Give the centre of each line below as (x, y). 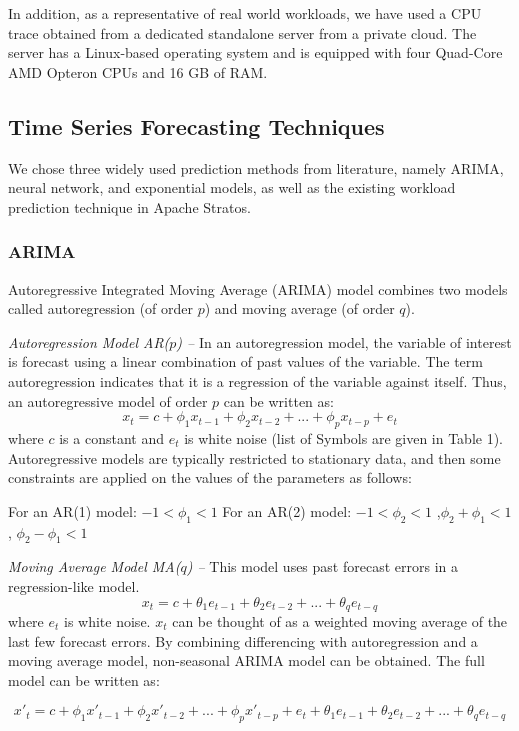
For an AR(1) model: (72, 510)
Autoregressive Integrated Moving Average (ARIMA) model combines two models (258, 288)
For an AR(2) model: (287, 510)
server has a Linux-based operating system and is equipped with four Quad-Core (255, 52)
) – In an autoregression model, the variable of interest (344, 341)
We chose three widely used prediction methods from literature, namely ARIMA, (256, 167)
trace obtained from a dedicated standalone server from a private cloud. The (242, 32)
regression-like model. (74, 585)
